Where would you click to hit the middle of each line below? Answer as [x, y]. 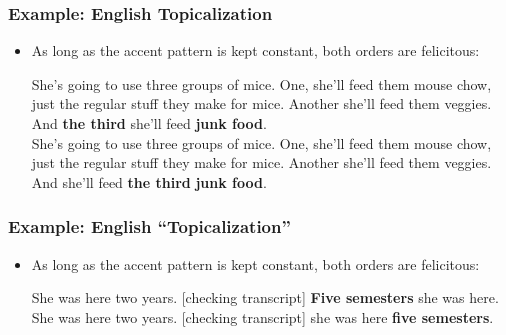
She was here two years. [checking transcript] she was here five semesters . [262, 316]
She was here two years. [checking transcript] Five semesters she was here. [265, 297]
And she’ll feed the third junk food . [149, 181]
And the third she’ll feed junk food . [149, 123]
